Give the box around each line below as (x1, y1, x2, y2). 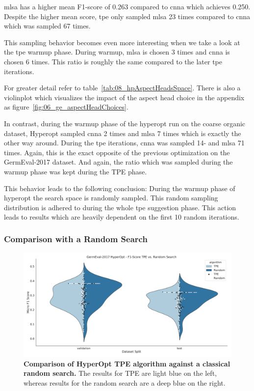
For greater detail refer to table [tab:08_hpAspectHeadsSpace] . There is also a (4, 83, 241, 93)
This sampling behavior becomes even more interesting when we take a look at (4, 37, 240, 47)
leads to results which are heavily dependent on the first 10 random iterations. (4, 212, 239, 222)
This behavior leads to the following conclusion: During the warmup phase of (4, 183, 235, 193)
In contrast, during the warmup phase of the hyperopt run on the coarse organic (4, 118, 246, 128)
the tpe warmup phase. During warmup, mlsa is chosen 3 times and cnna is (4, 47, 230, 57)
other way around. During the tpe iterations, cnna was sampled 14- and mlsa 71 (4, 138, 245, 148)
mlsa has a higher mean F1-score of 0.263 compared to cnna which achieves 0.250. (4, 1, 251, 11)
